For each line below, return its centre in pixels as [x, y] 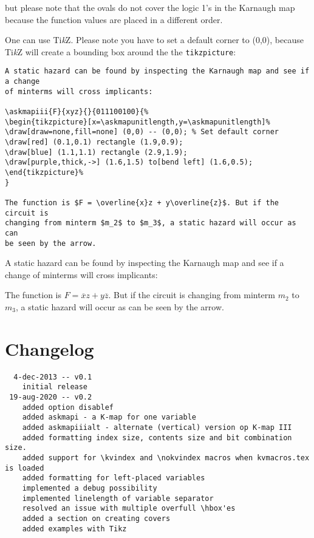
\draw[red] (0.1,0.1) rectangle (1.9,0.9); [94, 142]
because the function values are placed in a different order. [114, 19]
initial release [55, 387]
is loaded [25, 468]
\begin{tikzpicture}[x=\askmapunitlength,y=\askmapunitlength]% [138, 122]
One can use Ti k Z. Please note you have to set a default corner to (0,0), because [154, 40]
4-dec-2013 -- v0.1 [53, 377]
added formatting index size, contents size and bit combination [157, 438]
